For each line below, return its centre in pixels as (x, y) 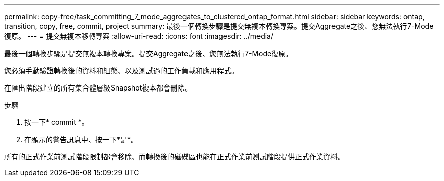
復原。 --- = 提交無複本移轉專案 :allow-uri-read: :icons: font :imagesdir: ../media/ (139, 36)
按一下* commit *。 (57, 122)
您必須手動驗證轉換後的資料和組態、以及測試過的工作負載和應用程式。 (121, 71)
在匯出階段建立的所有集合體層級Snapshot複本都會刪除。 (98, 88)
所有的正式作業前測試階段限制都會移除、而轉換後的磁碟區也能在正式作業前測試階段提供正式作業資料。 (174, 156)
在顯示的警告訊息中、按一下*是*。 (81, 139)
